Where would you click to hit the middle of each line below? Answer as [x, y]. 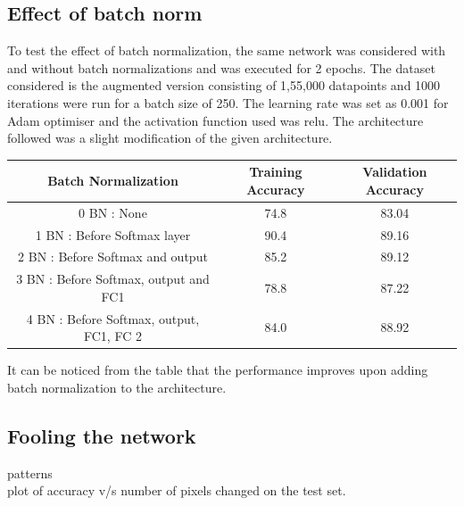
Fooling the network [102, 435]
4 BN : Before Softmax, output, [113, 318]
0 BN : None [113, 212]
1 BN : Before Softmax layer [113, 234]
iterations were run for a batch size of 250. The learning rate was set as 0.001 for [228, 102]
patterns [30, 473]
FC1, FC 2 [113, 336]
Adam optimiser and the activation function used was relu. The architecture [215, 120]
